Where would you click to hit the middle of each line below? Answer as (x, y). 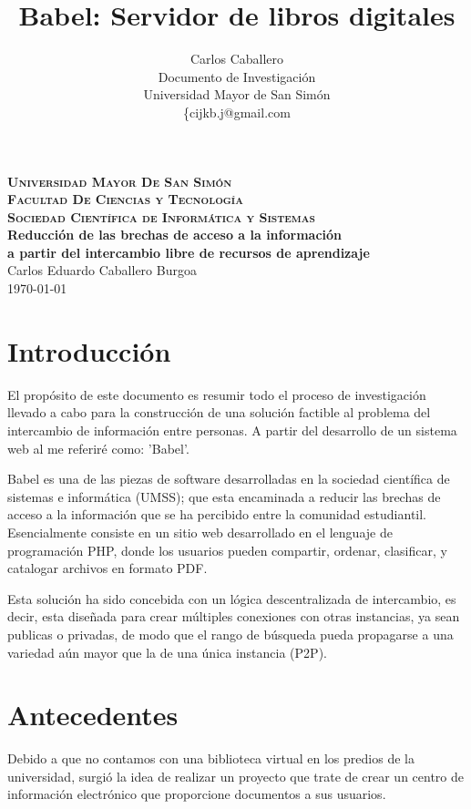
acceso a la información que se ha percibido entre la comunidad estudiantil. (217, 514)
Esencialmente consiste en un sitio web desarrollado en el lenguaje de (200, 532)
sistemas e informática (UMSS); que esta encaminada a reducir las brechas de (224, 496)
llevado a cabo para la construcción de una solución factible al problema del (219, 412)
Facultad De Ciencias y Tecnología (125, 199)
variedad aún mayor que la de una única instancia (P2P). (167, 652)
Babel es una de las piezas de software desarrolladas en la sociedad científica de (229, 479)
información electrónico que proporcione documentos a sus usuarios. (197, 794)
